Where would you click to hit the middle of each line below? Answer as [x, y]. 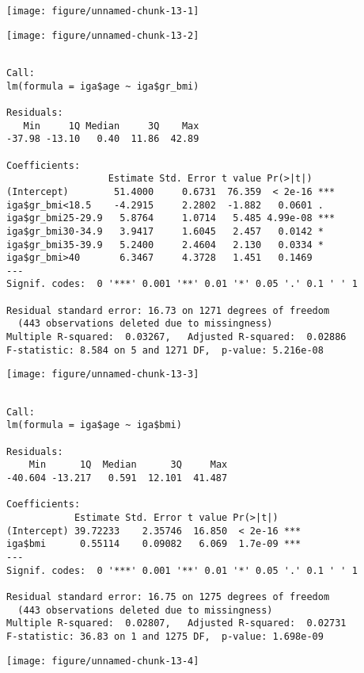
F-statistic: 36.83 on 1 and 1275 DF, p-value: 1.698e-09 [165, 636]
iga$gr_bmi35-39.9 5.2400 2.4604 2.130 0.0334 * [165, 245]
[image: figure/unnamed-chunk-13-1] [103, 11]
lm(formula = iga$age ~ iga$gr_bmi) [103, 86]
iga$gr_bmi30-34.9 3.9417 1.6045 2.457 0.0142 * [165, 231]
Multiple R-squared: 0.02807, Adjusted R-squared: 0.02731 [176, 623]
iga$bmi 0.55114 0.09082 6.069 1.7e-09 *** [154, 544]
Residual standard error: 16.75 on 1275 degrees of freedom [168, 597]
